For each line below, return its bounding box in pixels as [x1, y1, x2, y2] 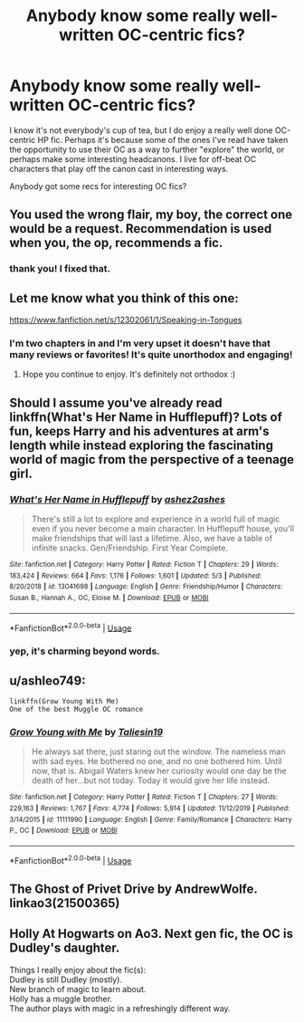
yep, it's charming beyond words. [9, 645, 160, 657]
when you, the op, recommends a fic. [9, 235, 223, 251]
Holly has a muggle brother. [9, 993, 113, 1004]
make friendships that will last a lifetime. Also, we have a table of [31, 533, 273, 544]
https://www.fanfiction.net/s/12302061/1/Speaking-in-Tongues [9, 314, 242, 326]
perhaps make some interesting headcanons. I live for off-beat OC [9, 153, 256, 164]
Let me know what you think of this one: [9, 291, 239, 306]
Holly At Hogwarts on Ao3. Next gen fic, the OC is [9, 926, 294, 942]
